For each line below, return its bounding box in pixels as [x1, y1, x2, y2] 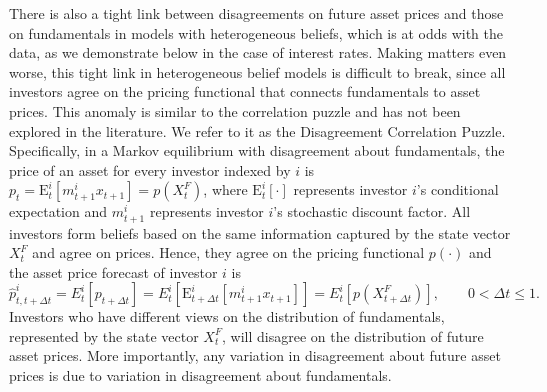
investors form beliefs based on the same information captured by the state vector [9, 222, 511, 243]
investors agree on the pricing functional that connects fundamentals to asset [9, 81, 481, 102]
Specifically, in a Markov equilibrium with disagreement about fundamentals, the [9, 140, 505, 161]
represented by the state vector [9, 325, 199, 346]
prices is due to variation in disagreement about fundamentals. [9, 365, 392, 386]
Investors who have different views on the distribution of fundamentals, [9, 306, 445, 327]
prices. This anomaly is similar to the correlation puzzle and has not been [9, 100, 461, 121]
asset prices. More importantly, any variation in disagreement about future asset [9, 345, 501, 366]
